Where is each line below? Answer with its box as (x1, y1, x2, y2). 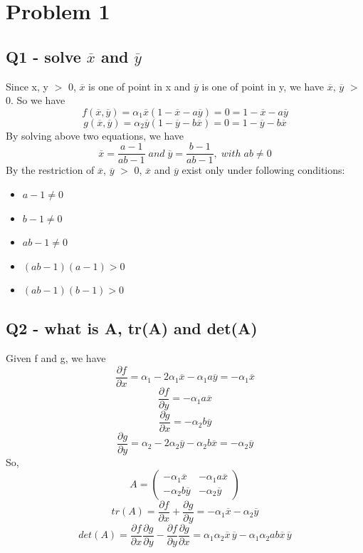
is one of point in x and (88, 78, 191, 93)
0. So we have (6, 93, 65, 108)
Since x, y (6, 78, 48, 93)
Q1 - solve (6, 45, 81, 67)
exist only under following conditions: (181, 162, 345, 177)
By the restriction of (6, 162, 95, 177)
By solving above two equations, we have (6, 128, 184, 143)
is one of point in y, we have (201, 78, 325, 93)
